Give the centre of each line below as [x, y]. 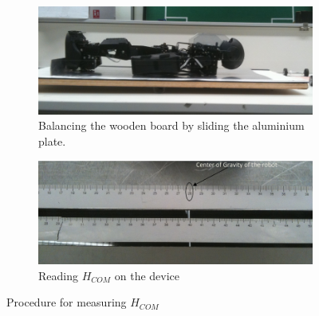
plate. [52, 141]
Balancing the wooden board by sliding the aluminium [171, 125]
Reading [58, 275]
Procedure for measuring [67, 302]
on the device [147, 275]
